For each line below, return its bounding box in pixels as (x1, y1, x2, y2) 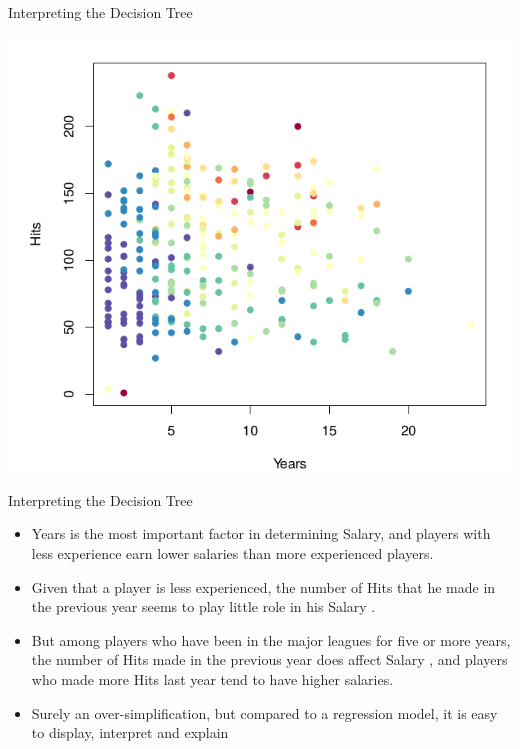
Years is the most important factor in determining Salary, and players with (31, 523, 491, 544)
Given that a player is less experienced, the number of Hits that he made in (31, 576, 496, 597)
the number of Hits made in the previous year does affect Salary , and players (31, 649, 508, 670)
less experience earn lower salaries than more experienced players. (31, 543, 434, 564)
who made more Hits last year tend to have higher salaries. (31, 669, 394, 690)
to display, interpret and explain (31, 722, 229, 743)
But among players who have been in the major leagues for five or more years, (31, 629, 511, 650)
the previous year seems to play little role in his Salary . (31, 596, 376, 617)
